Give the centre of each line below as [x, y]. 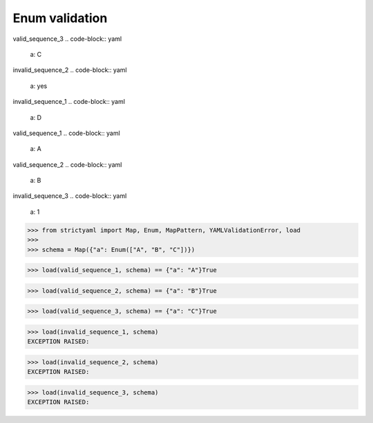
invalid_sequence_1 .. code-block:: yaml [69, 102]
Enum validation [60, 18]
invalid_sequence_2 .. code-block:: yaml [70, 70]
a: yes [39, 86]
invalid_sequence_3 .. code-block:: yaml [70, 196]
